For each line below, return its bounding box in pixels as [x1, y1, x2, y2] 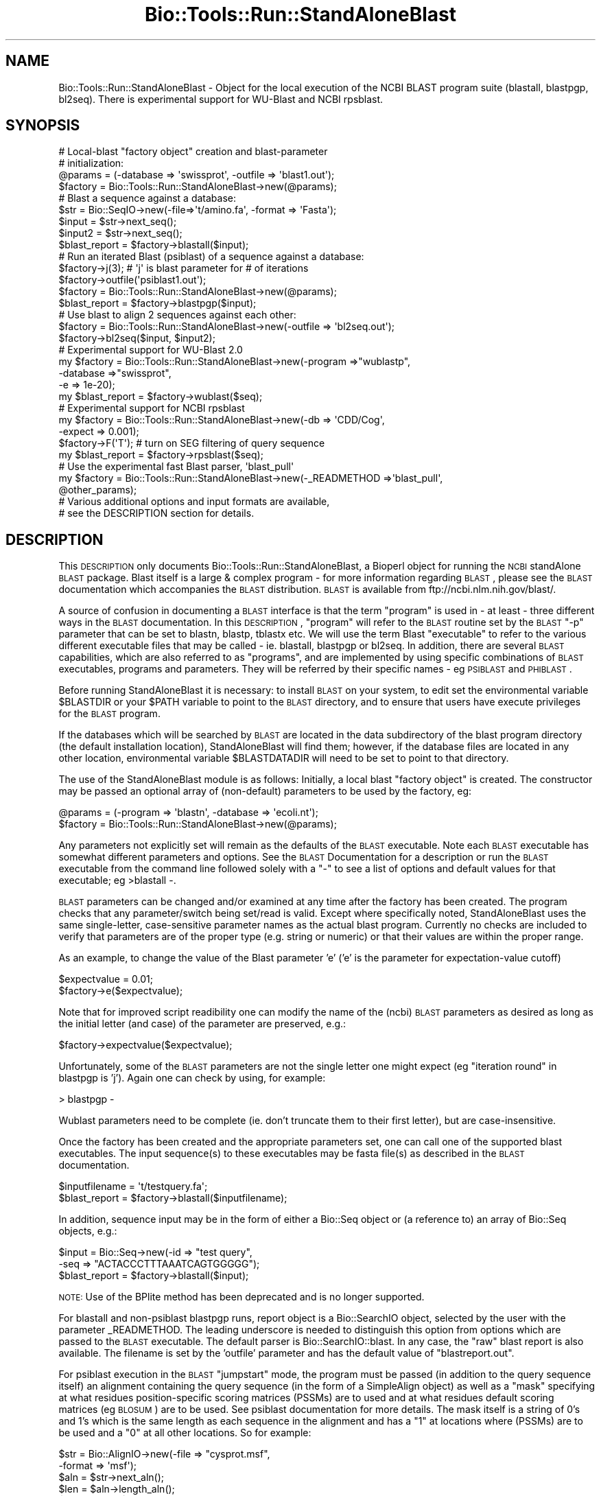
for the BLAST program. [58, 708, 161, 720]
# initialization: [58, 157, 124, 170]
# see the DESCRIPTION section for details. [58, 507, 255, 519]
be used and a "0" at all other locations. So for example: [58, 1427, 311, 1439]
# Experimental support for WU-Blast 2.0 [58, 344, 243, 356]
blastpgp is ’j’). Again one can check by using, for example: [58, 1072, 326, 1084]
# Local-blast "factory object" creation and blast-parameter [58, 145, 328, 158]
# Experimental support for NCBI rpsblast [58, 402, 245, 414]
